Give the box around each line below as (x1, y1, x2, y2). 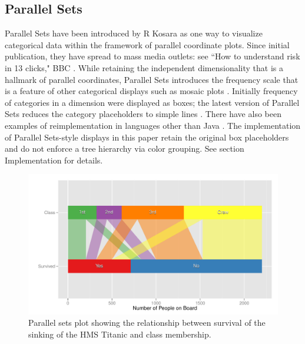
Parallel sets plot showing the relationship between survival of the (28, 316, 266, 329)
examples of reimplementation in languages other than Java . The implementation (5, 119, 301, 131)
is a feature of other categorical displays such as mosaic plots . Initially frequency (5, 85, 298, 97)
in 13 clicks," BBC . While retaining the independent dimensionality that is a (5, 61, 283, 74)
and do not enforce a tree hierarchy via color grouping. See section (5, 142, 244, 155)
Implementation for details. (5, 153, 103, 166)
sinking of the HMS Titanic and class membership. (28, 328, 211, 340)
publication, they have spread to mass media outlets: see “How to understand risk (5, 50, 300, 62)
